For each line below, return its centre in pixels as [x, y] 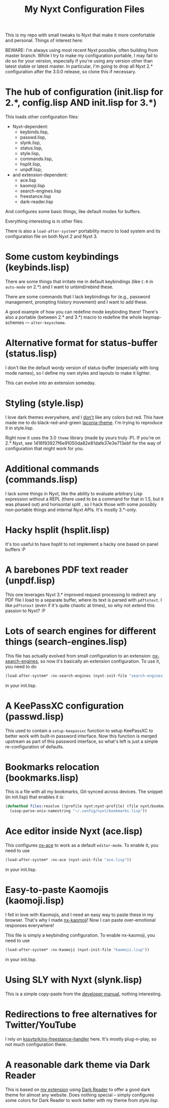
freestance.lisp [35, 196]
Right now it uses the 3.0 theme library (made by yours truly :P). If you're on [83, 437]
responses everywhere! [30, 925]
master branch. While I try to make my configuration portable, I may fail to [81, 56]
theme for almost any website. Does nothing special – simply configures [80, 1095]
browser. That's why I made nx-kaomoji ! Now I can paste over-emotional [80, 920]
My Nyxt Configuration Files [84, 9]
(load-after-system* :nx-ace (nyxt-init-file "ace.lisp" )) [68, 860]
